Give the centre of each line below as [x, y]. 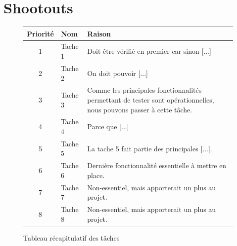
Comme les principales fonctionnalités [144, 90]
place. [96, 175]
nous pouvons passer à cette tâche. [140, 109]
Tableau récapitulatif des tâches [71, 237]
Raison [99, 33]
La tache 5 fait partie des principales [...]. [150, 148]
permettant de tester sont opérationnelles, [151, 99]
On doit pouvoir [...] [118, 73]
